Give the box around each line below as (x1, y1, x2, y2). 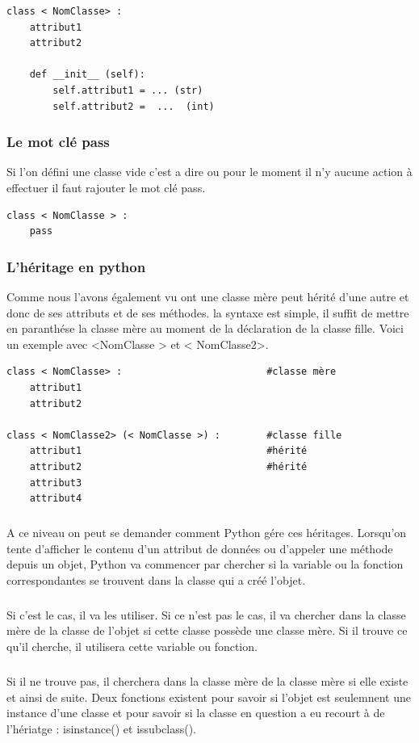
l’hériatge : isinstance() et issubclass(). (6, 720, 196, 737)
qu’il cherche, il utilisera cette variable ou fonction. (6, 638, 258, 654)
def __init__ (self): (29, 69, 145, 81)
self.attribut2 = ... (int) (52, 100, 215, 112)
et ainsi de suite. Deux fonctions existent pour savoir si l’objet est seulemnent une (6, 688, 411, 705)
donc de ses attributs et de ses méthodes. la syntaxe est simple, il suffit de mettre (6, 304, 409, 321)
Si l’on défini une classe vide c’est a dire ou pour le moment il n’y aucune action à (6, 163, 413, 180)
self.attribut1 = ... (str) (52, 84, 203, 96)
